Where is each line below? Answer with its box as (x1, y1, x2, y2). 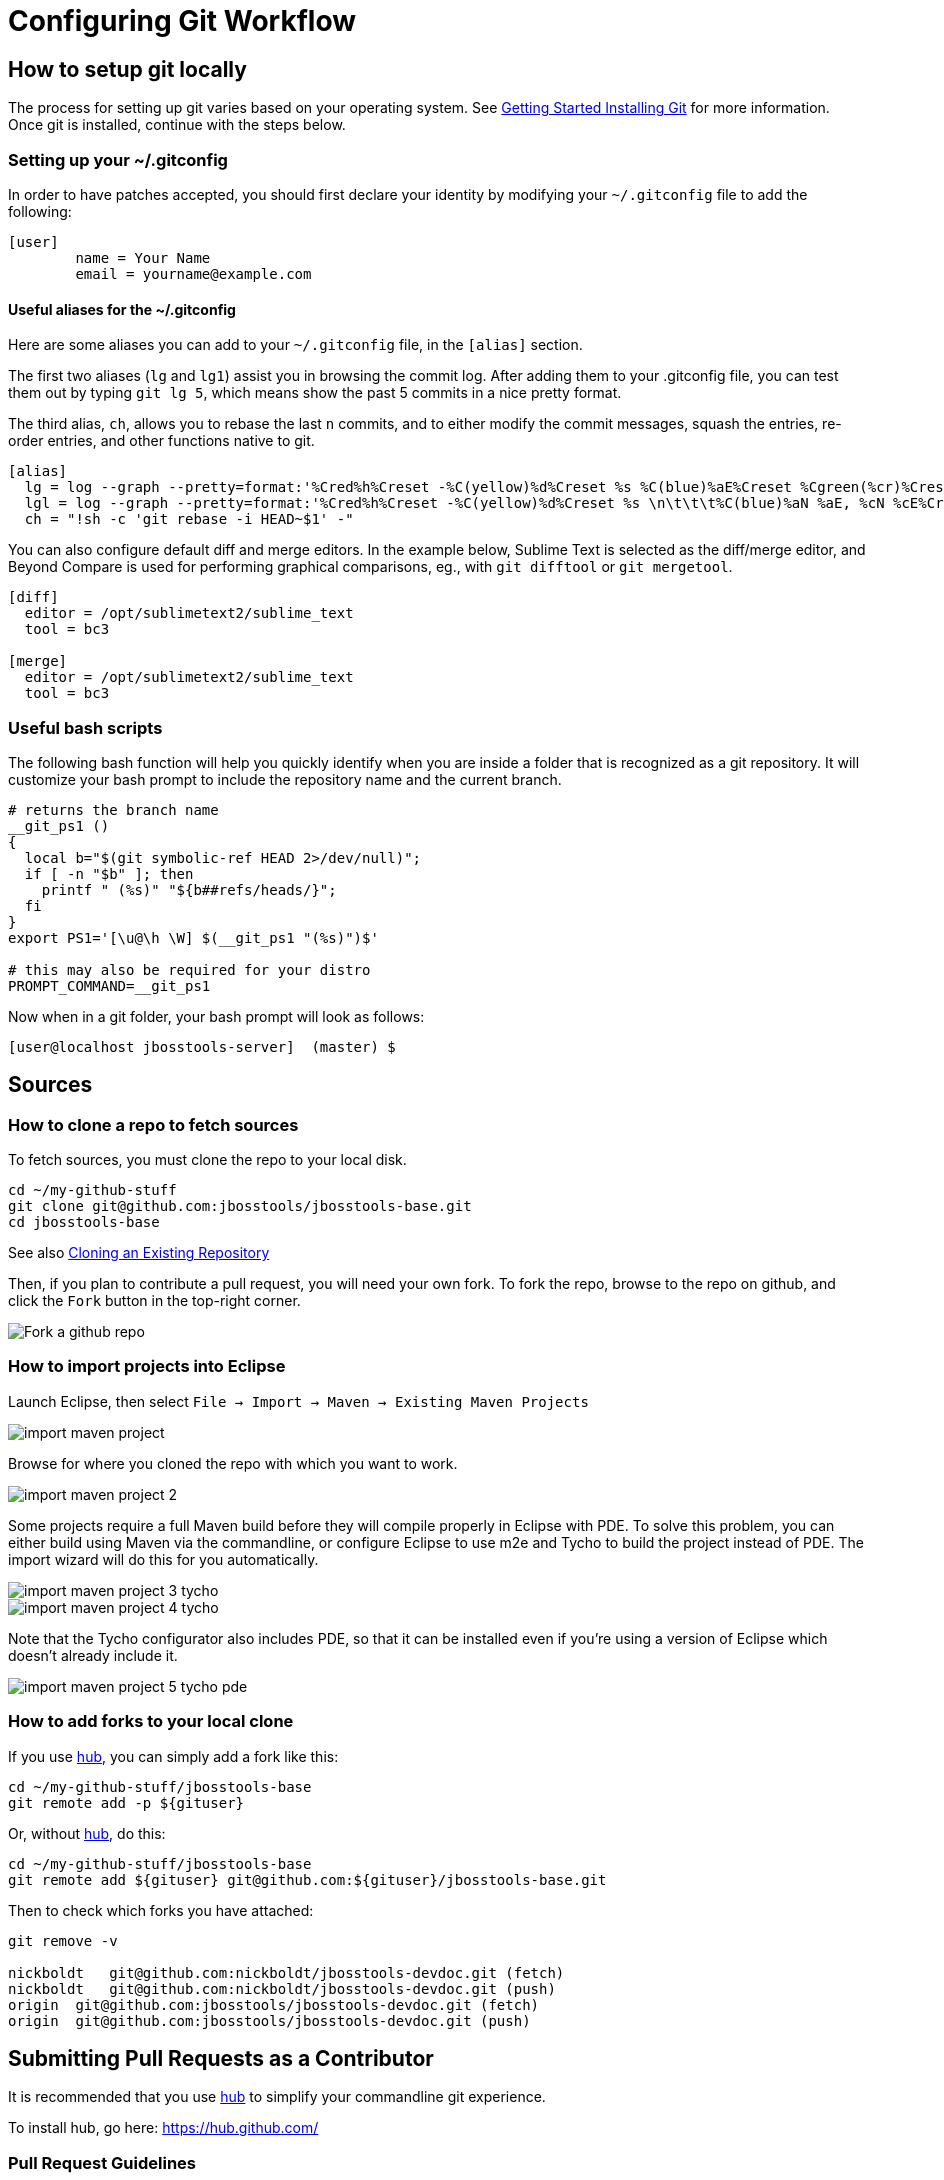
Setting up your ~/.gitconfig (8, 149, 228, 170)
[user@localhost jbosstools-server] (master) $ (8, 1038, 396, 1055)
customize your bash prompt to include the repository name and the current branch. (8, 770, 562, 788)
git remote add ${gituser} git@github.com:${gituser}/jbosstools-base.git (8, 1871, 607, 1888)
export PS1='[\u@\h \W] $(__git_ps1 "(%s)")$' (8, 929, 379, 946)
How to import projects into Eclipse (8, 1356, 286, 1377)
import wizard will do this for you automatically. (8, 1550, 319, 1568)
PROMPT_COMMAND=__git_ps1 (8, 977, 211, 994)
